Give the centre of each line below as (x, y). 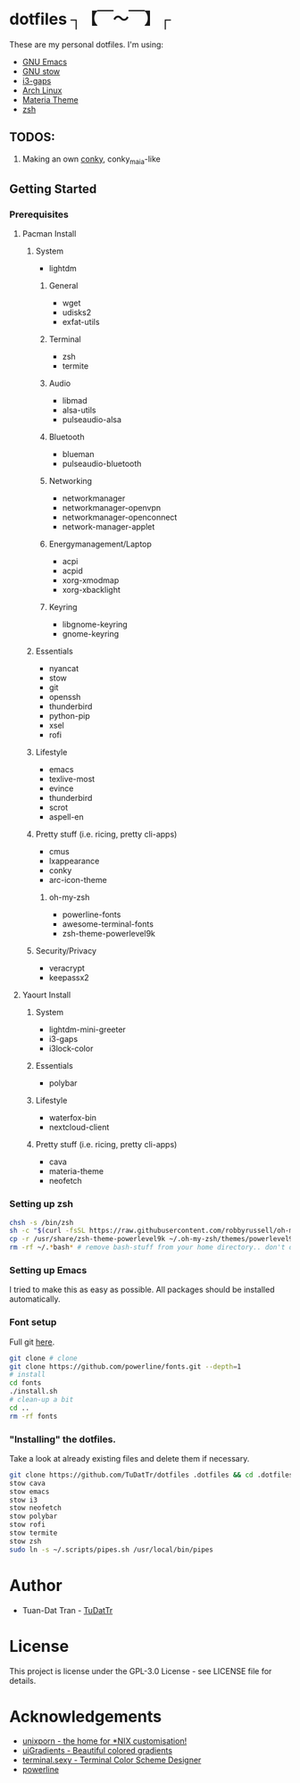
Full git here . (32, 1342)
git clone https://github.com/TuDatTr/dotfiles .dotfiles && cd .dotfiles (151, 1475)
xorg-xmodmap (91, 580)
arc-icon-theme (78, 880)
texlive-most (72, 779)
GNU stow (41, 71)
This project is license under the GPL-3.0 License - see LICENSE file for (141, 1671)
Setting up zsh (42, 1204)
